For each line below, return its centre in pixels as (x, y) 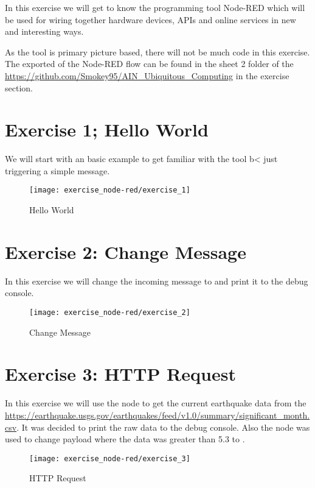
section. (19, 87)
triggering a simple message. (57, 170)
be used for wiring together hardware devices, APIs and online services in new (151, 19)
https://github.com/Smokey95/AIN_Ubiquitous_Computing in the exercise (147, 75)
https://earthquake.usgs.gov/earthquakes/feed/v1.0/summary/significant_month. (157, 415)
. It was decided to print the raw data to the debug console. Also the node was (163, 427)
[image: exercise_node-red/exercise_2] (110, 313)
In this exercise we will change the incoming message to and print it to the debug (157, 281)
